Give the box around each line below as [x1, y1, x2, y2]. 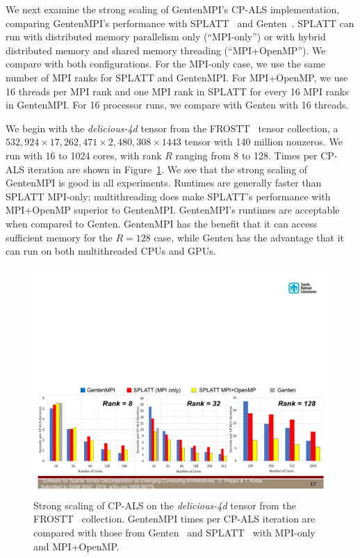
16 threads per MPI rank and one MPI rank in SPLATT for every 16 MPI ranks [6, 83, 349, 98]
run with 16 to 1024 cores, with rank [6, 148, 162, 162]
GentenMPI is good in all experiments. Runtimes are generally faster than [6, 175, 322, 190]
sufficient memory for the [6, 230, 113, 244]
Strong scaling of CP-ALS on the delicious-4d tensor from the [33, 497, 296, 512]
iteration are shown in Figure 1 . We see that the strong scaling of [27, 161, 308, 176]
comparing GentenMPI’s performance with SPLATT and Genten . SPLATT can [6, 15, 354, 30]
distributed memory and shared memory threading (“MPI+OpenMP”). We [6, 42, 326, 57]
